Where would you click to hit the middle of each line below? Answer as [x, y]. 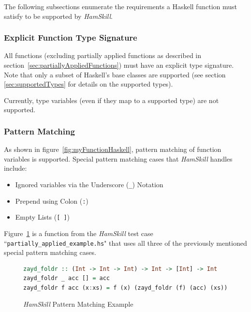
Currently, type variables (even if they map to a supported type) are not [111, 100]
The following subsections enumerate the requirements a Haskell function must [120, 6]
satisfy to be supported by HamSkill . [58, 16]
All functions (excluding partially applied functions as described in [103, 55]
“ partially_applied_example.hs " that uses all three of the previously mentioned [125, 243]
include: [15, 168]
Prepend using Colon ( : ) [52, 201]
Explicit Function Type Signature [71, 37]
